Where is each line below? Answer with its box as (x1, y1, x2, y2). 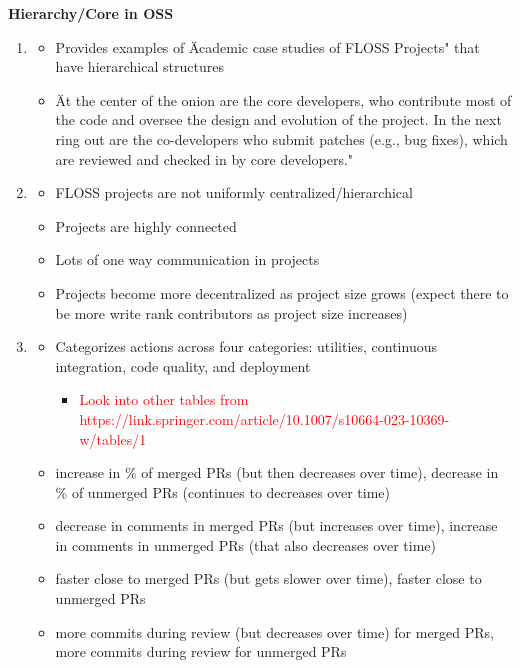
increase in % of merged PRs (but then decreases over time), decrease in (55, 462, 499, 483)
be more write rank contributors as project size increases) (55, 302, 408, 323)
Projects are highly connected (55, 215, 237, 236)
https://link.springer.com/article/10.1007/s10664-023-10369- (79, 408, 450, 429)
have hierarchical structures (55, 56, 224, 77)
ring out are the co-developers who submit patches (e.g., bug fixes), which (55, 128, 508, 149)
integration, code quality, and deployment (55, 355, 311, 376)
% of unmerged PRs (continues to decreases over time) (55, 481, 391, 502)
